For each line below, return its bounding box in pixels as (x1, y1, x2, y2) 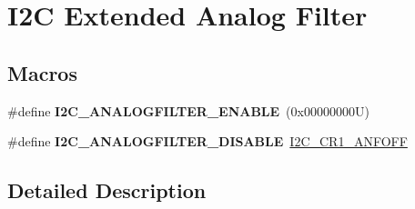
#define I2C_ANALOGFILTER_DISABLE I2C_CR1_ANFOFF (7, 132, 408, 151)
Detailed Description (7, 176, 207, 204)
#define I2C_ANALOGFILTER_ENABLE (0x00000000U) (7, 101, 369, 120)
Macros (7, 58, 77, 86)
